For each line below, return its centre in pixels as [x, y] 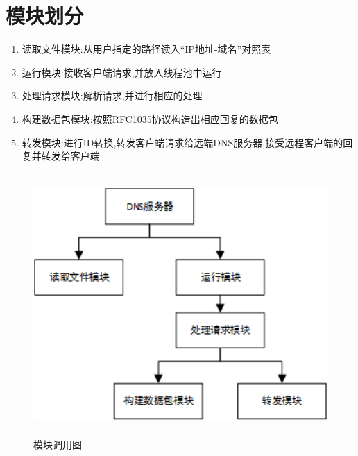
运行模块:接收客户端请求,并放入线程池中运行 [122, 72]
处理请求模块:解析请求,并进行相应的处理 [112, 95]
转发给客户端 [70, 156]
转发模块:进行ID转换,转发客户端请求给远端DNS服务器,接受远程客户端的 [182, 142]
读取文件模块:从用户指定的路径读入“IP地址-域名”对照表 [146, 49]
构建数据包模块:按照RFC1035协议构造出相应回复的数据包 [150, 118]
